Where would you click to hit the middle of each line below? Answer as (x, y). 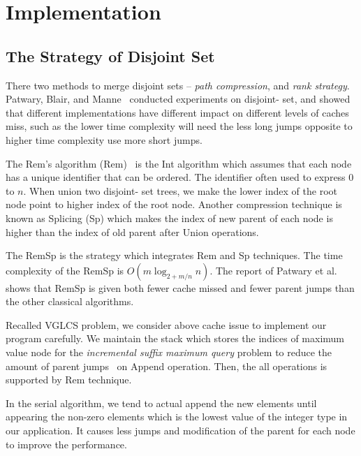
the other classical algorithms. (70, 301)
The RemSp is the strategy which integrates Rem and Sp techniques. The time (174, 255)
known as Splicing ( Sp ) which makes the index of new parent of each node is (169, 218)
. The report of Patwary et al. (273, 270)
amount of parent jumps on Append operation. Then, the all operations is (167, 366)
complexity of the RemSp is (65, 270)
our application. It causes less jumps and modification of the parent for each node (180, 431)
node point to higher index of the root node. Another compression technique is (174, 204)
